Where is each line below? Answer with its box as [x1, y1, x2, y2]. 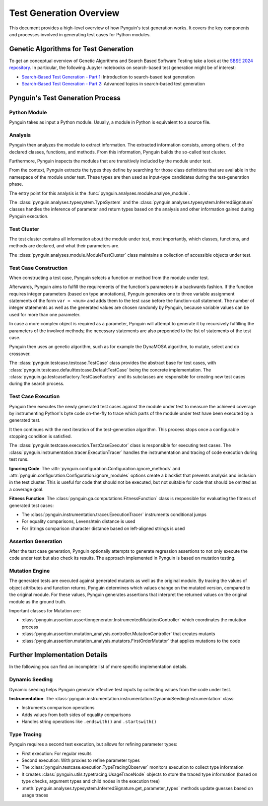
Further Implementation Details [9, 651, 108, 659]
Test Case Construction [9, 264, 68, 271]
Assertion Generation [9, 538, 63, 545]
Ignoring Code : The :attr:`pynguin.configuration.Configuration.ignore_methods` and [9, 465, 181, 471]
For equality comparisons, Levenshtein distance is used [21, 518, 136, 524]
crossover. [9, 351, 31, 357]
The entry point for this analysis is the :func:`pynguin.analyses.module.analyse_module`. [9, 190, 190, 196]
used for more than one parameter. [9, 311, 81, 317]
